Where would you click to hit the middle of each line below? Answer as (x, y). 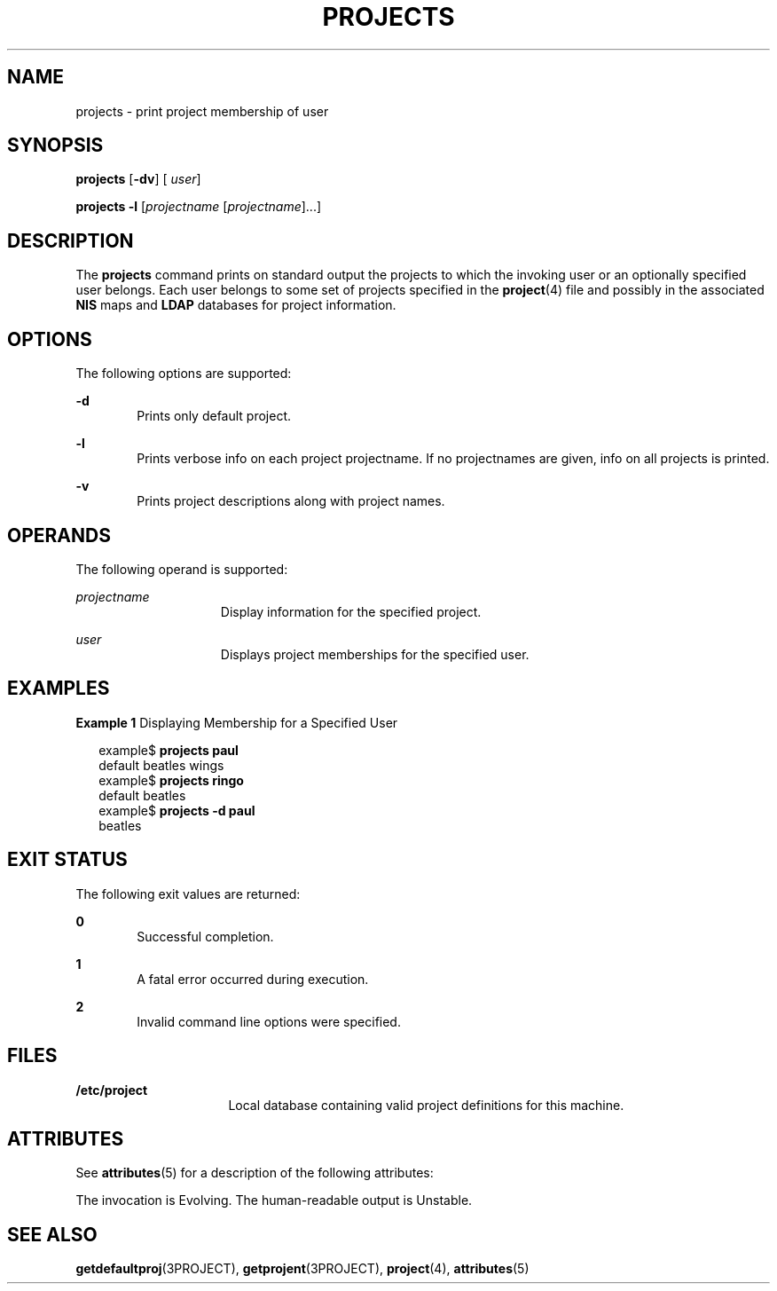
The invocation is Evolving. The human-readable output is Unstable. (274, 1200)
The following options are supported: (184, 374)
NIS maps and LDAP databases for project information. (236, 305)
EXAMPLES (59, 689)
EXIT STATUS (67, 860)
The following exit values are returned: (188, 893)
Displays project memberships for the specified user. (375, 654)
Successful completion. (205, 936)
